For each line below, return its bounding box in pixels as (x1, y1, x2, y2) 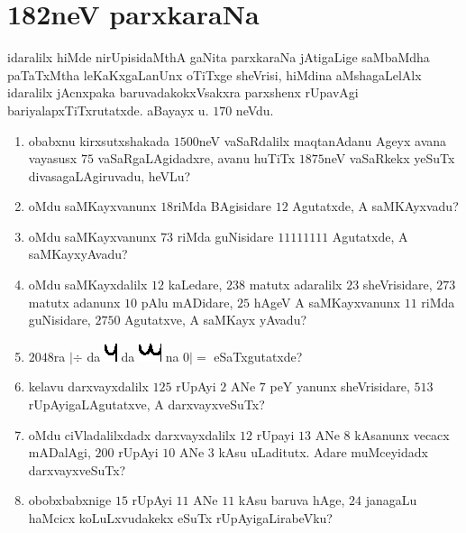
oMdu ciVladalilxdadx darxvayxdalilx (28, 425, 236, 444)
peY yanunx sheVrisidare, (270, 377, 410, 396)
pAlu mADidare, (141, 292, 233, 311)
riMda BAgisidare (173, 197, 271, 216)
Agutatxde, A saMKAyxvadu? (292, 197, 459, 216)
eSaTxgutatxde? (214, 346, 303, 365)
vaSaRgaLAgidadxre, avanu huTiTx (97, 149, 296, 168)
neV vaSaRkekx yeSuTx (324, 149, 455, 168)
